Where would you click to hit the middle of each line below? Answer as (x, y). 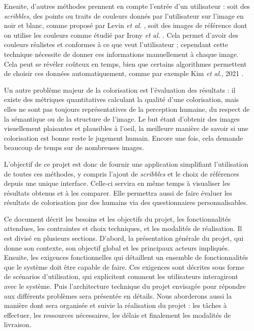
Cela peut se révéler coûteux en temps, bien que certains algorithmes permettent (125, 64)
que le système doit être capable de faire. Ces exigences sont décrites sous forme (124, 267)
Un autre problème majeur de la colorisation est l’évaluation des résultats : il (120, 89)
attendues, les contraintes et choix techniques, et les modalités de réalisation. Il (123, 228)
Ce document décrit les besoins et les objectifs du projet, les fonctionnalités (117, 218)
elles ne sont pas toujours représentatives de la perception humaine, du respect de (127, 109)
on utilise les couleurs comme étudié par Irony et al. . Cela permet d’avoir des (121, 35)
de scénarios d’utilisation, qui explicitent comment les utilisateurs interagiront (121, 276)
